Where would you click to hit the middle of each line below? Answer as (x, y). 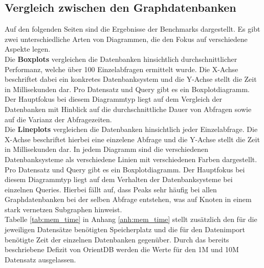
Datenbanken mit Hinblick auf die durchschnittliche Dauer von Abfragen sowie (128, 109)
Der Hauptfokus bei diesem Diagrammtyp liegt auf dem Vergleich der (113, 99)
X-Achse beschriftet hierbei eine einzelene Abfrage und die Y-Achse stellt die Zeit (132, 139)
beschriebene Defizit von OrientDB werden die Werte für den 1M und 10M (122, 249)
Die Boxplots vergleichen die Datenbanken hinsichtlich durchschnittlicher (121, 59)
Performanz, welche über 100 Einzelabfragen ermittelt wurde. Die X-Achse (122, 69)
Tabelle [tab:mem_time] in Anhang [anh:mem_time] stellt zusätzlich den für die (131, 219)
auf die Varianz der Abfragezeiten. (58, 119)
